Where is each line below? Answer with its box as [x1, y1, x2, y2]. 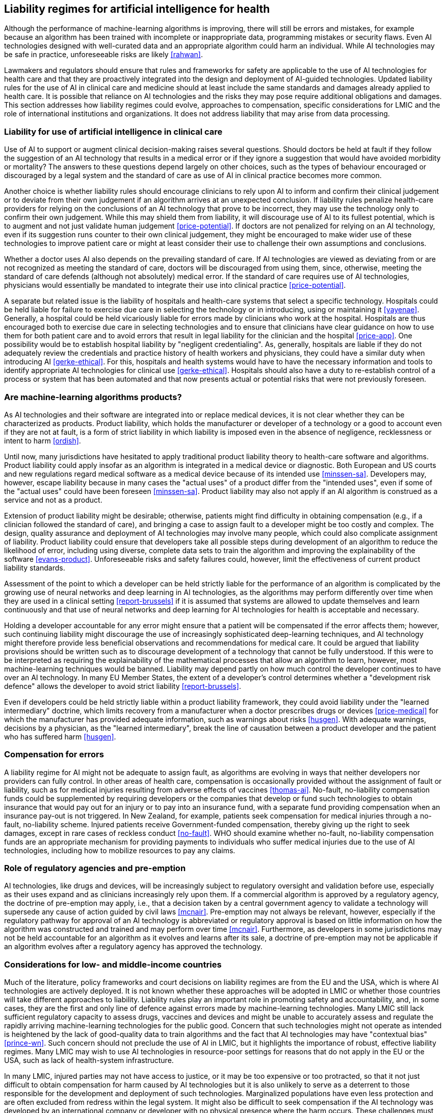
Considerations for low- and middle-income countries [4, 959, 222, 970]
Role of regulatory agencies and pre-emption [4, 863, 186, 874]
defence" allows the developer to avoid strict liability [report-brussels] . [4, 681, 241, 690]
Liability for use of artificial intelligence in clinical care [4, 126, 223, 137]
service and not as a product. [4, 495, 102, 504]
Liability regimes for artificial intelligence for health [4, 3, 270, 15]
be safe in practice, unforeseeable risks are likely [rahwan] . [4, 50, 203, 59]
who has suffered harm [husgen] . [4, 732, 116, 741]
